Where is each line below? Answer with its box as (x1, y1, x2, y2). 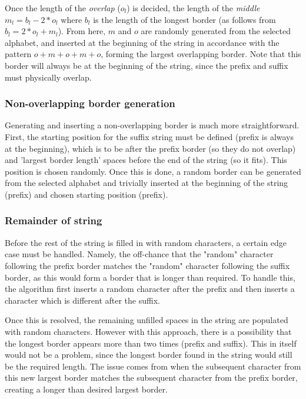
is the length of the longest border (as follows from (93, 13, 276, 25)
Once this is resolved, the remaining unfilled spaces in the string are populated (5, 314, 288, 326)
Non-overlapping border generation (5, 96, 175, 111)
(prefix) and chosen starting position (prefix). (5, 188, 168, 200)
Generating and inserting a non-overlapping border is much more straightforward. (5, 119, 300, 131)
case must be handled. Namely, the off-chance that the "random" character (5, 248, 274, 260)
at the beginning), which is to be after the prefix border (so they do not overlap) (5, 142, 296, 154)
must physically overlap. (5, 71, 92, 83)
